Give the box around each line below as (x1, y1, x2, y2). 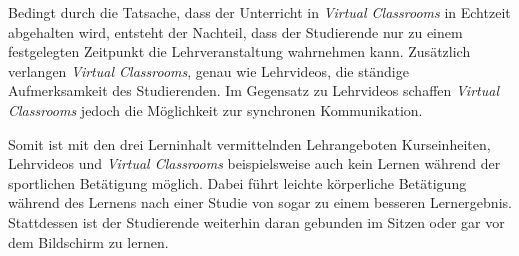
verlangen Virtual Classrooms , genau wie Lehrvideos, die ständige (8, 60, 409, 81)
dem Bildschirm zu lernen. (8, 231, 169, 252)
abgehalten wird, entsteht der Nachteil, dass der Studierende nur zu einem (8, 21, 463, 42)
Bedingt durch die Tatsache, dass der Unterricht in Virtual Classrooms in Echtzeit (8, 2, 511, 22)
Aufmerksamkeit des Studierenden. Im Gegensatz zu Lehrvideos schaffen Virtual (8, 80, 499, 101)
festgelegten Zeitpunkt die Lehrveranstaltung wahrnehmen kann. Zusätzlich (8, 41, 471, 62)
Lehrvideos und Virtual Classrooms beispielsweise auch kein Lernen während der (8, 153, 501, 174)
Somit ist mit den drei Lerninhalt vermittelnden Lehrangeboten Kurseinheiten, (8, 133, 491, 154)
